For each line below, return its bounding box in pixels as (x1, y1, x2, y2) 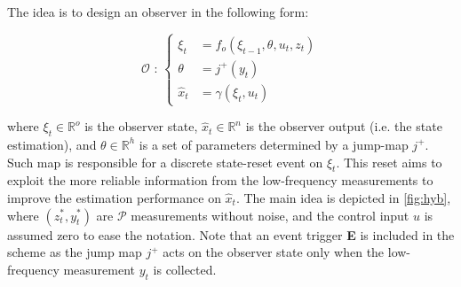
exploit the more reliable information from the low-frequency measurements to (7, 171, 433, 190)
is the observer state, (84, 117, 198, 136)
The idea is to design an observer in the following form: (7, 3, 309, 20)
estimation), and (7, 135, 97, 153)
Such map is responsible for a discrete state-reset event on (7, 152, 323, 171)
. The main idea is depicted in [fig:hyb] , (235, 188, 451, 206)
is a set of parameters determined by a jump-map (139, 135, 409, 153)
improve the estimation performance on (7, 188, 221, 206)
